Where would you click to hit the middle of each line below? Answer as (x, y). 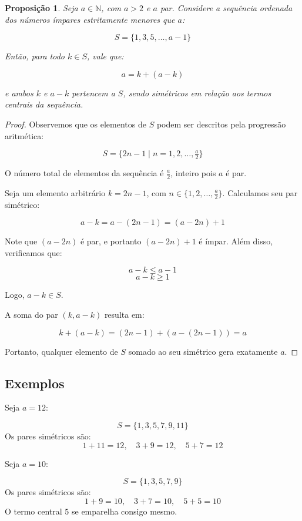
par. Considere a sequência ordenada (226, 8)
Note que (21, 241)
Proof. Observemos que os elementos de (75, 124)
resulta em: (124, 315)
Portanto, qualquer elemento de (61, 351)
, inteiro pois (193, 172)
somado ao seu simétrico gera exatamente (203, 351)
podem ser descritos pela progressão (221, 124)
